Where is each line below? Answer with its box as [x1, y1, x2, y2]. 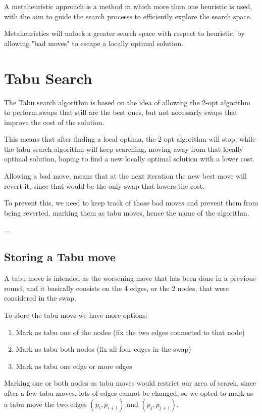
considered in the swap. [4, 293, 76, 303]
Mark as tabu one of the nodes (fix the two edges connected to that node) [16, 326, 245, 337]
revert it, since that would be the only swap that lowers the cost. [4, 180, 205, 191]
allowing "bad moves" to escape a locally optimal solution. [4, 37, 183, 48]
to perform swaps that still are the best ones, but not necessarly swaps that [4, 107, 238, 117]
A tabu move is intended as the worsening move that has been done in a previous [4, 273, 256, 283]
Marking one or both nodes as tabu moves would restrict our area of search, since [4, 378, 256, 388]
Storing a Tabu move [4, 249, 116, 265]
